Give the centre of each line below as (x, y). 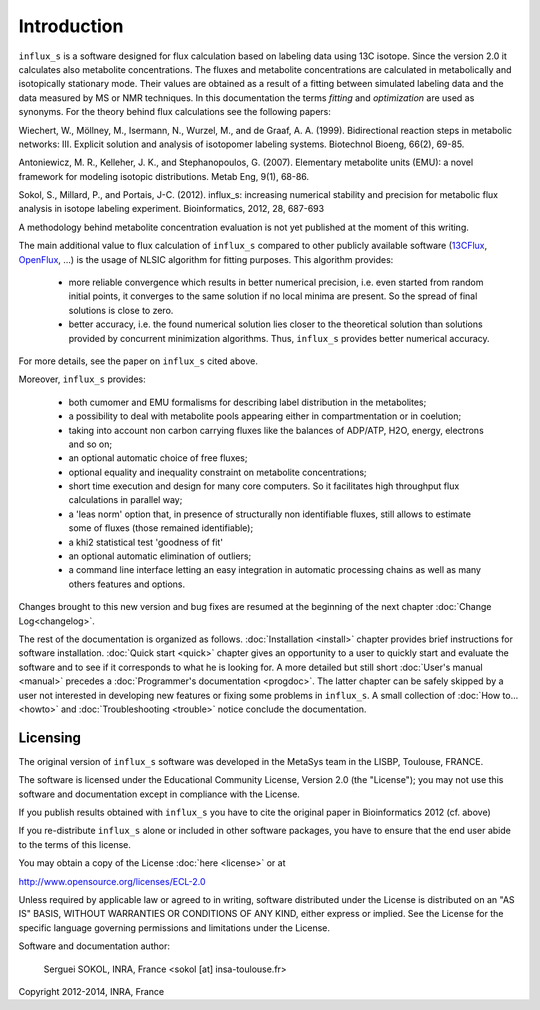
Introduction (71, 26)
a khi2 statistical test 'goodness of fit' (146, 542)
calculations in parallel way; (125, 500)
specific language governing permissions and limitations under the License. (174, 927)
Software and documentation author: (94, 946)
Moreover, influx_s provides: (82, 379)
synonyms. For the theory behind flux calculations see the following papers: (175, 112)
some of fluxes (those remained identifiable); (161, 528)
